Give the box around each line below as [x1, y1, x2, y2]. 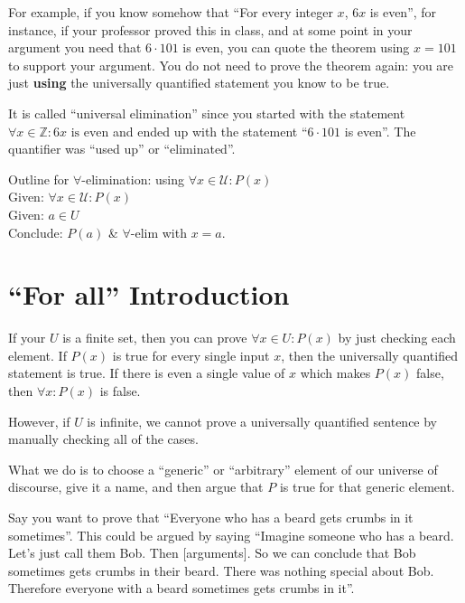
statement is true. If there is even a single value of [8, 363, 285, 382]
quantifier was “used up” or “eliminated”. [8, 139, 236, 158]
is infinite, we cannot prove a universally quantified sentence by [87, 411, 438, 430]
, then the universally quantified [281, 345, 458, 364]
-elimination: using [81, 169, 184, 188]
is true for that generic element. [279, 477, 455, 496]
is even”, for [369, 3, 437, 21]
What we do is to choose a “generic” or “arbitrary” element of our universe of [8, 459, 438, 478]
